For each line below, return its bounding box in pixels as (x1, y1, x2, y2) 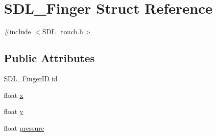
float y (4, 106, 24, 116)
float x (4, 90, 24, 100)
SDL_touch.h (42, 26, 83, 37)
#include (4, 26, 31, 37)
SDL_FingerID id (4, 73, 58, 83)
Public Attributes (4, 50, 95, 66)
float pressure (4, 122, 44, 133)
